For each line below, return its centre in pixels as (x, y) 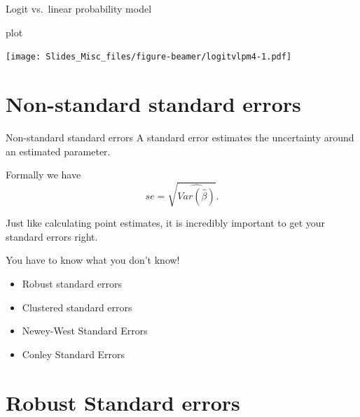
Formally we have (43, 175)
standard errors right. (52, 236)
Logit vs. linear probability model (79, 8)
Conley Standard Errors (74, 354)
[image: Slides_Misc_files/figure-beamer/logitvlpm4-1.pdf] (149, 57)
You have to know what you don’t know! (93, 260)
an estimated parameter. (58, 151)
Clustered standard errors (77, 307)
